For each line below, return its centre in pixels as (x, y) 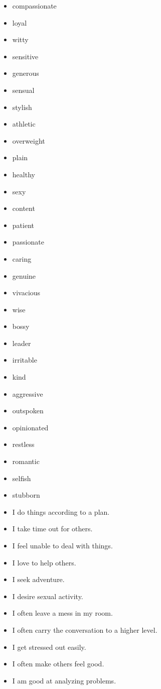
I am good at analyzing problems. (64, 680)
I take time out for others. (52, 529)
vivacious (26, 293)
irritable (25, 360)
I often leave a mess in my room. (62, 613)
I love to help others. (44, 562)
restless (23, 444)
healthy (24, 174)
